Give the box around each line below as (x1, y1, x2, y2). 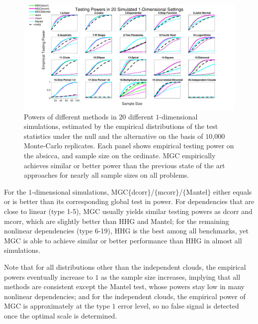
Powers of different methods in (24, 111, 117, 121)
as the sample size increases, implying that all (101, 271, 241, 282)
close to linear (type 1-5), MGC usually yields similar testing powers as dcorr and (4, 206, 253, 216)
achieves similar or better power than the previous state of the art (24, 160, 225, 170)
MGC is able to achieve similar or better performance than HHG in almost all (4, 235, 242, 245)
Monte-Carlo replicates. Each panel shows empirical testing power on (24, 140, 234, 151)
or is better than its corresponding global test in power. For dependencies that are (4, 196, 255, 207)
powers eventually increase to (4, 271, 93, 282)
